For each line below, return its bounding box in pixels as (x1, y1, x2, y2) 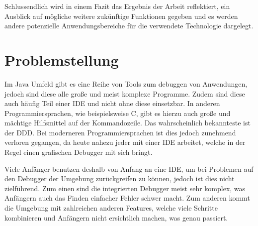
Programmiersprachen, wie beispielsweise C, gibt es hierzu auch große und (4, 108, 231, 118)
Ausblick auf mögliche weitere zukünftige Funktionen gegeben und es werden (4, 10, 238, 21)
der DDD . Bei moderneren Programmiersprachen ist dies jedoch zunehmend (4, 127, 236, 137)
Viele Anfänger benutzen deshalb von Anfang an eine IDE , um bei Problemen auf (4, 163, 254, 174)
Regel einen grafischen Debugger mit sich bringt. (4, 147, 153, 157)
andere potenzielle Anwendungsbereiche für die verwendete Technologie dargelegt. (4, 20, 254, 31)
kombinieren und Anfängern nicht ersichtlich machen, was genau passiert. (4, 212, 228, 223)
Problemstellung (4, 49, 119, 70)
